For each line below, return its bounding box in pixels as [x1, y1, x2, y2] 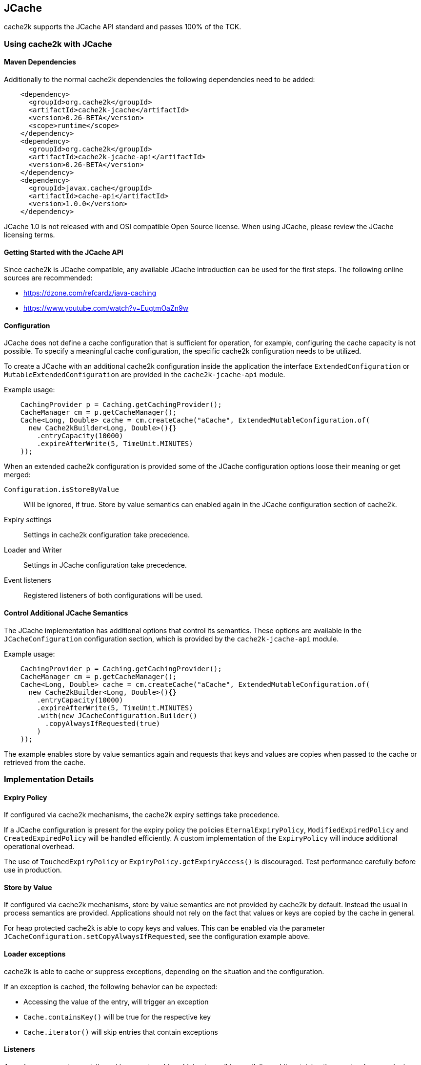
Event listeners [4, 576, 51, 585]
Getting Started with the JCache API [4, 248, 123, 256]
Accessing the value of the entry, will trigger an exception [23, 997, 209, 1006]
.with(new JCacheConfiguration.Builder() [37, 711, 198, 720]
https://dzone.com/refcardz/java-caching [23, 289, 157, 298]
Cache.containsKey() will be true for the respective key [23, 1012, 211, 1021]
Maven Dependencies [4, 58, 76, 66]
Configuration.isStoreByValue [4, 486, 120, 494]
